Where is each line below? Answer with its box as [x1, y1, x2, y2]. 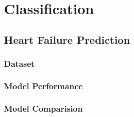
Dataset [4, 58, 35, 70]
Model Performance [4, 79, 83, 92]
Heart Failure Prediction [4, 32, 130, 47]
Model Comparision [4, 102, 83, 114]
